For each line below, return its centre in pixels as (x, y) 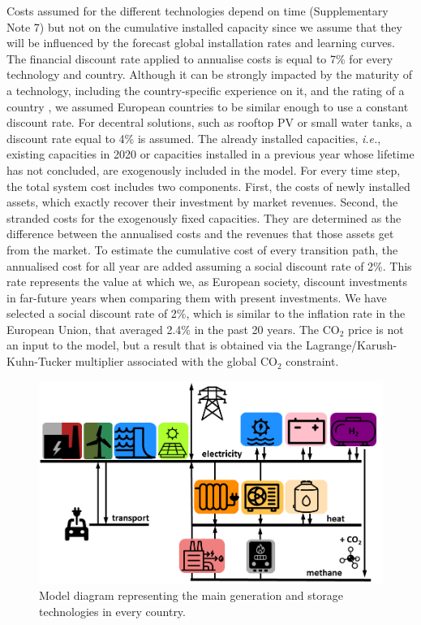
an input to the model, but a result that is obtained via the (155, 345)
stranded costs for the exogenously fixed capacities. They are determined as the (204, 217)
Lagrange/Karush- (351, 345)
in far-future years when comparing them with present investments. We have (197, 297)
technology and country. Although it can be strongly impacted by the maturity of (209, 74)
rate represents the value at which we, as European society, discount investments (207, 282)
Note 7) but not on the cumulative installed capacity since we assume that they (204, 26)
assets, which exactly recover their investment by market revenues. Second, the (202, 202)
